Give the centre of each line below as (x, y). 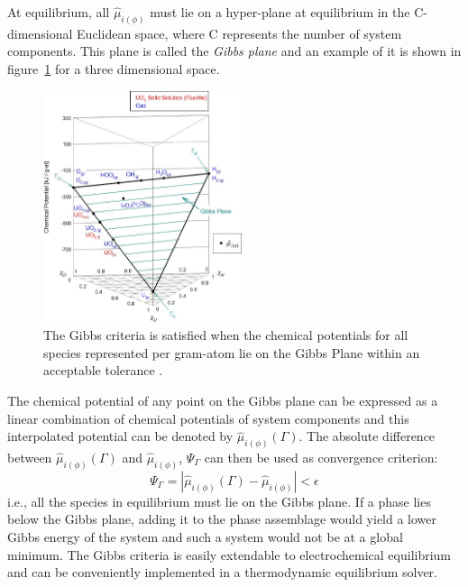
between (30, 458)
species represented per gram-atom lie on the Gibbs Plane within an (232, 352)
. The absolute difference (367, 436)
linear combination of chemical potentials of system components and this (208, 418)
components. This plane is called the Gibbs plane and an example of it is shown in (234, 51)
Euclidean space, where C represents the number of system (239, 33)
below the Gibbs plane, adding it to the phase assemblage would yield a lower (222, 519)
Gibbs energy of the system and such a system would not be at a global (205, 537)
